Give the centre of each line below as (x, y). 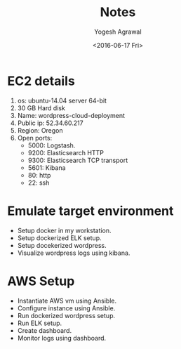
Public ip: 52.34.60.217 (50, 123)
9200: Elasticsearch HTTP (66, 152)
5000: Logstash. (52, 145)
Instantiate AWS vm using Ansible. (67, 301)
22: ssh (39, 183)
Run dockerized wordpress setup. (66, 315)
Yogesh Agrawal (118, 32)
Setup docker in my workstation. (64, 230)
